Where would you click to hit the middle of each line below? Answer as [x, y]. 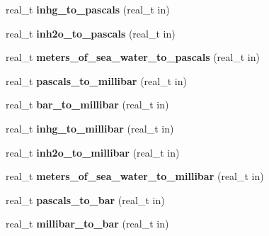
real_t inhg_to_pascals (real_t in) [88, 9]
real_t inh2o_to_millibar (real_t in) [93, 152]
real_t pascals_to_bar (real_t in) [85, 200]
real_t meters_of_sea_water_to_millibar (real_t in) [135, 176]
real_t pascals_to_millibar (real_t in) [96, 80]
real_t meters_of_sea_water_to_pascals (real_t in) [133, 57]
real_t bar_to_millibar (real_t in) [87, 105]
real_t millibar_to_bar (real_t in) [87, 224]
